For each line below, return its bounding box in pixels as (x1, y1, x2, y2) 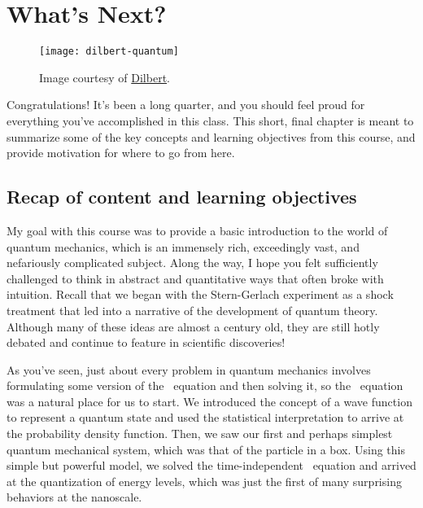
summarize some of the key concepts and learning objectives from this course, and (7, 128, 416, 145)
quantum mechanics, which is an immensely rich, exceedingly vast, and (7, 238, 360, 255)
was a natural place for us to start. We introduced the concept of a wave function (7, 392, 412, 409)
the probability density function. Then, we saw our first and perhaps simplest (7, 425, 393, 442)
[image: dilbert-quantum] (39, 46, 179, 58)
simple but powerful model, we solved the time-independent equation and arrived (7, 457, 416, 474)
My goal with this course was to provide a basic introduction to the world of (7, 221, 388, 239)
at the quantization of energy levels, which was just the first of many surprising (7, 472, 402, 489)
